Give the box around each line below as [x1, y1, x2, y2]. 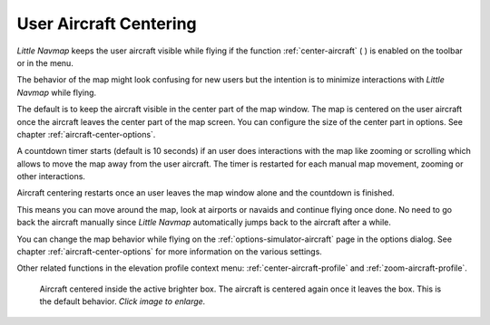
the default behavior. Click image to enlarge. [39, 296, 206, 307]
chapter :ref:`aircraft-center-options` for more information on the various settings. [16, 246, 322, 257]
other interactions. [16, 171, 86, 182]
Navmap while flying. [16, 87, 97, 98]
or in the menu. [16, 57, 74, 68]
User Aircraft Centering [16, 14, 197, 33]
